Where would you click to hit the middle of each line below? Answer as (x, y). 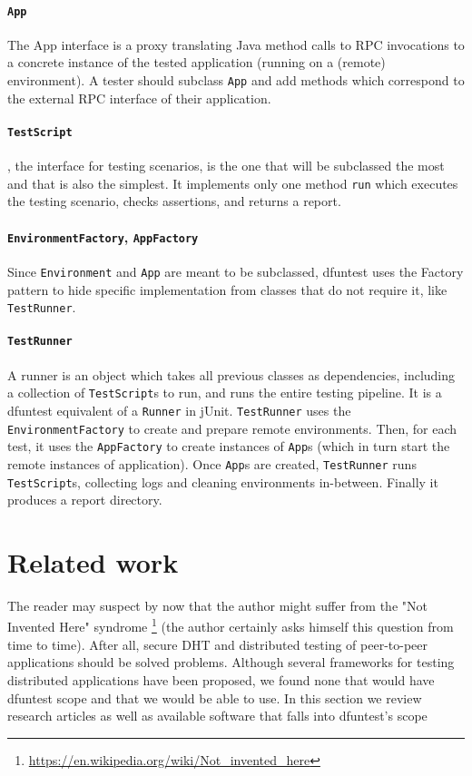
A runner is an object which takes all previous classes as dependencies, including (231, 374)
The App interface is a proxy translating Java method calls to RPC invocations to (236, 44)
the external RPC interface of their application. (139, 98)
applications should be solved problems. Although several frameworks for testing (231, 662)
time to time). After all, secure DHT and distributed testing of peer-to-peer (217, 644)
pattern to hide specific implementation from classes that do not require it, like (227, 289)
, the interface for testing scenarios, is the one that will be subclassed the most (226, 166)
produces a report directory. (85, 500)
